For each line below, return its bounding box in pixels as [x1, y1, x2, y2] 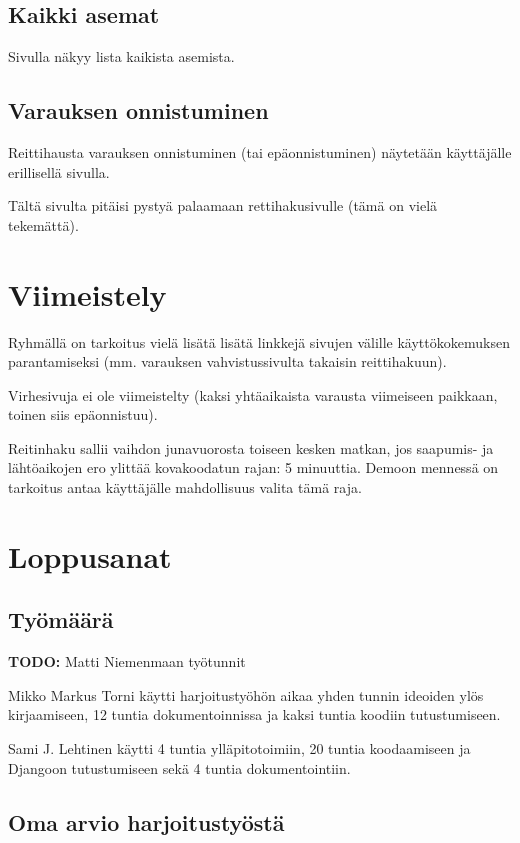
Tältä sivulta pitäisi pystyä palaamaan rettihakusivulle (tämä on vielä [8, 195, 438, 216]
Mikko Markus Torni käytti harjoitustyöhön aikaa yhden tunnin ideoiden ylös [8, 684, 484, 705]
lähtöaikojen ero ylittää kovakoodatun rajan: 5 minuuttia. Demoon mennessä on [8, 457, 499, 478]
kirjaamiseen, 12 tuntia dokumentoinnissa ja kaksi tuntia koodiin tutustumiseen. [8, 704, 501, 725]
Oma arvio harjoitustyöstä [8, 806, 285, 837]
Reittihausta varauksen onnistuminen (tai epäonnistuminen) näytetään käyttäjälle [8, 142, 512, 162]
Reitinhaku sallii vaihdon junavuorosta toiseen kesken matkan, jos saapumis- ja [8, 437, 494, 458]
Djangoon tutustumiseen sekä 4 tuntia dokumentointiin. [8, 757, 351, 778]
